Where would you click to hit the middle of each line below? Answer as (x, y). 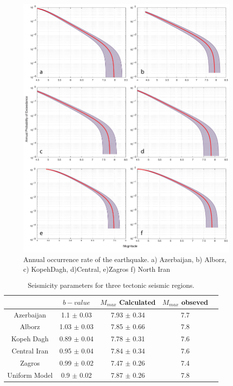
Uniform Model (30, 375)
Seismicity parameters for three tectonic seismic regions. (111, 285)
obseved (195, 302)
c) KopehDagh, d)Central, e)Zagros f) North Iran (97, 269)
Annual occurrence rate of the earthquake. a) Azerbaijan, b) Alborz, (125, 259)
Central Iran (30, 351)
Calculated (137, 302)
